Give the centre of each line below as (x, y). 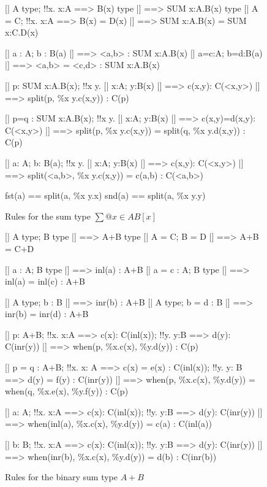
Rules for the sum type (48, 216)
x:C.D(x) (22, 32)
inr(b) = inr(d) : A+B (47, 314)
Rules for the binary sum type (61, 477)
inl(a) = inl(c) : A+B (45, 281)
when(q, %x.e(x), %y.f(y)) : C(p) (67, 391)
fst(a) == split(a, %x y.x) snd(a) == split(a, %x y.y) (105, 195)
